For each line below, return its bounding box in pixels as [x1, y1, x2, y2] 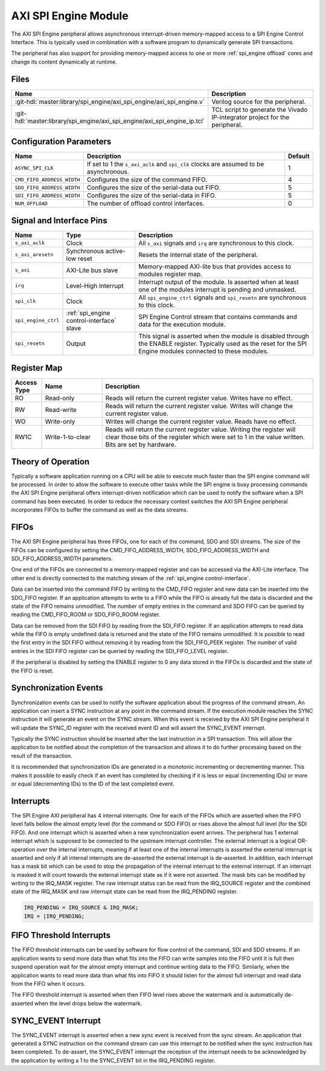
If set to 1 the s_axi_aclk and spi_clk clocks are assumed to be [86, 160, 264, 169]
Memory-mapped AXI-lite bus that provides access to [138, 262, 292, 270]
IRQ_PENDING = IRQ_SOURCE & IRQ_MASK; [24, 904, 139, 911]
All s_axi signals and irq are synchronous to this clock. [138, 239, 294, 247]
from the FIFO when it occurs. [11, 980, 86, 987]
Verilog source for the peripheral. [211, 97, 306, 106]
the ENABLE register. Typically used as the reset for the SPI [138, 339, 307, 348]
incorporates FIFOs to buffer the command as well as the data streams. [11, 506, 188, 513]
